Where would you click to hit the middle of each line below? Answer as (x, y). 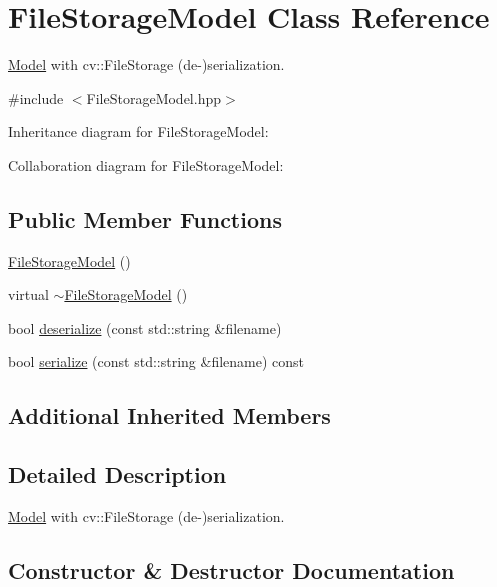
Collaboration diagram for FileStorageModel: (146, 164)
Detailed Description (117, 474)
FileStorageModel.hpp (154, 97)
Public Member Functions (145, 218)
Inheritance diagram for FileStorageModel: (138, 131)
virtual (28, 294)
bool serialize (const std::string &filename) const (156, 361)
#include (36, 97)
